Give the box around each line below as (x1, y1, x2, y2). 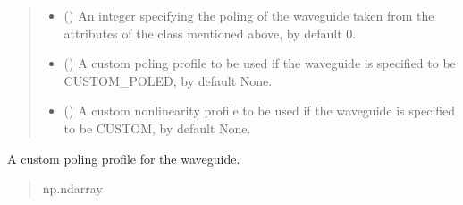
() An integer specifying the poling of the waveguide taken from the (63, 6, 434, 24)
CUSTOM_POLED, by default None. (63, 71, 273, 90)
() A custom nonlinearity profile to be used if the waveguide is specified (63, 101, 456, 120)
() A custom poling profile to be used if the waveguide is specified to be (63, 54, 456, 73)
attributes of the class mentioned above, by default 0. (63, 23, 357, 42)
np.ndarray (42, 179, 103, 198)
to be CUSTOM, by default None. (63, 118, 251, 137)
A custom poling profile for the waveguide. (7, 149, 240, 167)
